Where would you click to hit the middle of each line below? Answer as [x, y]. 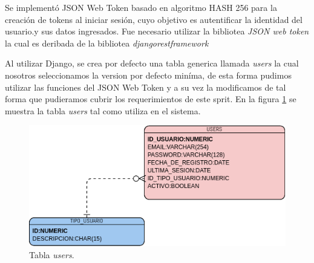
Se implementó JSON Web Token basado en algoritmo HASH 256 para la [141, 7]
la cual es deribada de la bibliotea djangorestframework [107, 43]
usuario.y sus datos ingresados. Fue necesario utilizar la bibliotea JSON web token [157, 31]
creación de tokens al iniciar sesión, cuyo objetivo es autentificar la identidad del [154, 19]
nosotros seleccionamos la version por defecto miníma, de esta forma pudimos [148, 75]
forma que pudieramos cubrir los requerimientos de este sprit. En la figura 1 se [151, 99]
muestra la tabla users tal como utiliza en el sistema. [103, 110]
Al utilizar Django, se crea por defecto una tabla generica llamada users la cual [152, 63]
